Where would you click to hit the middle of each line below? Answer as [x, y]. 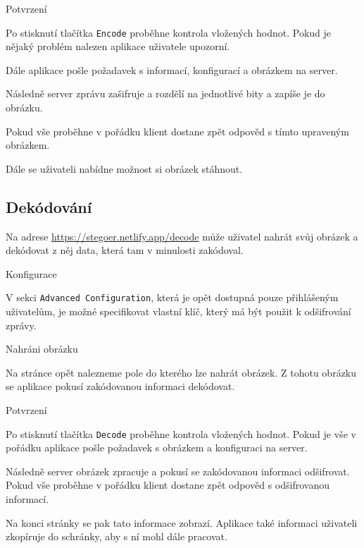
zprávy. [21, 325]
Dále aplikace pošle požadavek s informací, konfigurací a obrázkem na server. [172, 69]
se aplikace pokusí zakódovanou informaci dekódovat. [120, 386]
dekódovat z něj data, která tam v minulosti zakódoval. [125, 250]
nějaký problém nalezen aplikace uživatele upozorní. [118, 46]
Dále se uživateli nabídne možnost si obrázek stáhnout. [124, 168]
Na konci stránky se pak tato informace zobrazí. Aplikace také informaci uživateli [182, 522]
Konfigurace [31, 273]
